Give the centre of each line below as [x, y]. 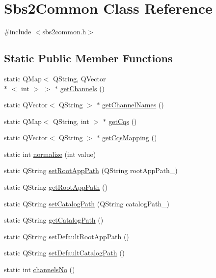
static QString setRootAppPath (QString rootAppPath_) [91, 170]
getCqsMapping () [130, 138]
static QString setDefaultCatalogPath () [65, 253]
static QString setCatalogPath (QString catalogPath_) [87, 203]
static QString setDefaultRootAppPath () [67, 236]
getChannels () [82, 88]
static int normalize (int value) [50, 154]
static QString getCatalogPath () [54, 220]
